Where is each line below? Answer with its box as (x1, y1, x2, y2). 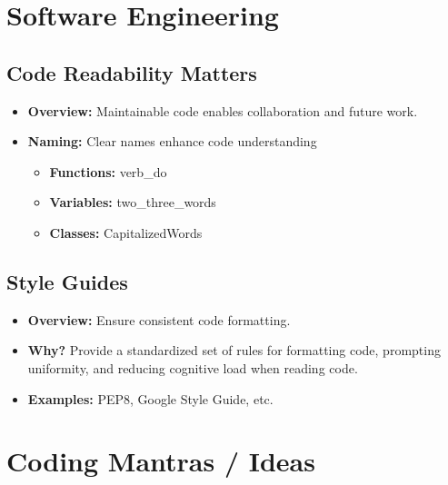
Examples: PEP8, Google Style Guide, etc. (27, 389, 274, 408)
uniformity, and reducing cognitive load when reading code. (27, 358, 358, 377)
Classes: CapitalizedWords (49, 223, 203, 242)
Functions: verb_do (49, 162, 167, 181)
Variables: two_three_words (49, 193, 216, 212)
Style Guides (6, 267, 128, 295)
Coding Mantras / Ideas (6, 442, 315, 480)
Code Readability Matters (6, 58, 257, 86)
